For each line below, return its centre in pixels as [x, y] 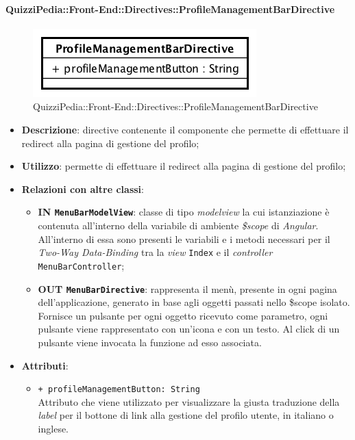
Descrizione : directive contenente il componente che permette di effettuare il [185, 129]
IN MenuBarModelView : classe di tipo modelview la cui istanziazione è [184, 212]
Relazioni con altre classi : [83, 189]
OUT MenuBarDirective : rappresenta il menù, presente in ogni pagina [187, 288]
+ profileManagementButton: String [119, 390]
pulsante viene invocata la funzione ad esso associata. [150, 342]
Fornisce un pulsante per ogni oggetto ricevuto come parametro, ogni [183, 315]
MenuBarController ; [81, 265]
